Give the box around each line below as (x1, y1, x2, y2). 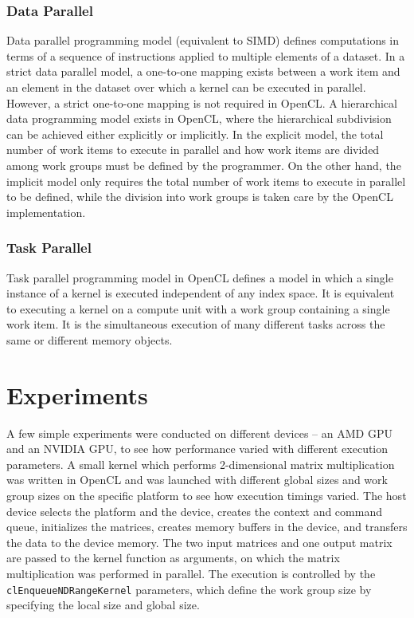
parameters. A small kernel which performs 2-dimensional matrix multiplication (6, 455, 395, 472)
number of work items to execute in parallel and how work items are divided (6, 141, 380, 158)
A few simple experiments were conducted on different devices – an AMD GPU (6, 424, 393, 441)
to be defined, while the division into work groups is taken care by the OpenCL (6, 188, 393, 205)
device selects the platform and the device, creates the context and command (6, 502, 382, 519)
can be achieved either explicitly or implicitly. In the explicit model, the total (6, 125, 384, 142)
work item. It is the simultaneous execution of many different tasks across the (6, 316, 385, 333)
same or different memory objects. (6, 331, 173, 348)
